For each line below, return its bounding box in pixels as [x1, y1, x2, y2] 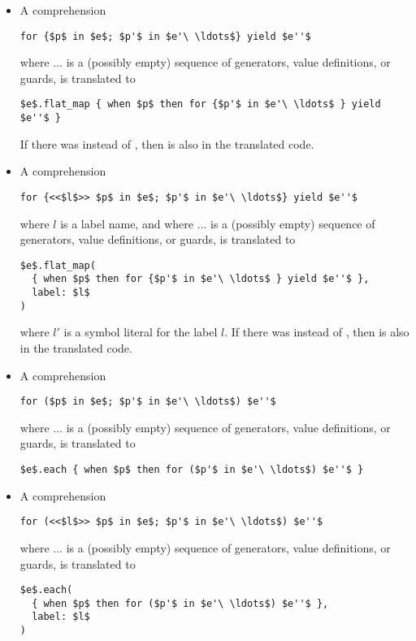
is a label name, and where [60, 214, 193, 232]
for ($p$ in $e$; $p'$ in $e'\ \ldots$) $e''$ [19, 396, 276, 408]
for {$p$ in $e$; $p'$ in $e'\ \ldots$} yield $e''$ [19, 30, 311, 42]
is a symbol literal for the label [63, 323, 218, 340]
